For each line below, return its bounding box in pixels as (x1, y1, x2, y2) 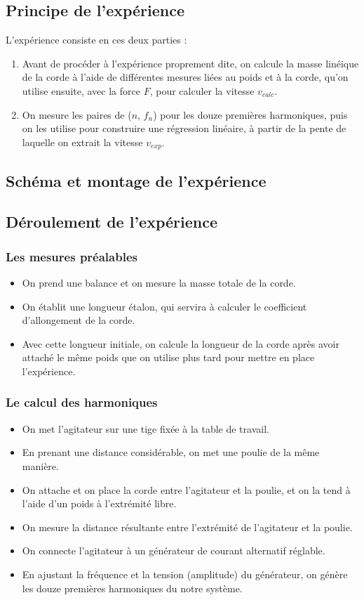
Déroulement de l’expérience (6, 211, 217, 233)
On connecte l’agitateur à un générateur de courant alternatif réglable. (22, 543, 325, 558)
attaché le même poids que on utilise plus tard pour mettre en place (22, 350, 315, 365)
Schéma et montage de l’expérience (6, 169, 267, 191)
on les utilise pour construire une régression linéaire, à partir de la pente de (22, 121, 346, 136)
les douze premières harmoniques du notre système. (22, 580, 243, 595)
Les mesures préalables (6, 247, 137, 265)
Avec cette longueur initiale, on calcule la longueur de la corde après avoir (22, 336, 339, 351)
